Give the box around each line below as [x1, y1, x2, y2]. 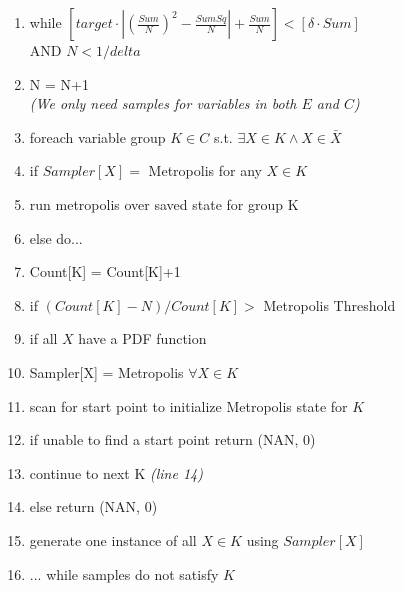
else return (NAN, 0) [29, 496, 158, 517]
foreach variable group [29, 126, 166, 147]
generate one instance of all [29, 529, 197, 550]
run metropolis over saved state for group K [29, 193, 299, 214]
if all [29, 328, 58, 349]
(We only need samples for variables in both [29, 93, 297, 114]
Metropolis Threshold [263, 294, 396, 315]
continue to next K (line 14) [29, 462, 203, 483]
